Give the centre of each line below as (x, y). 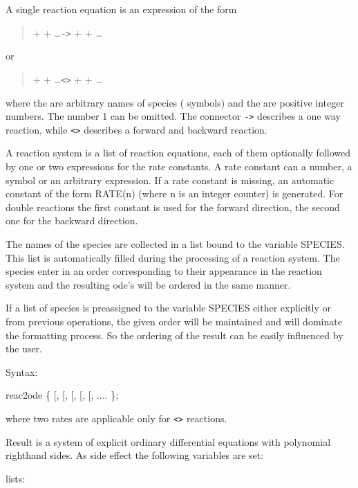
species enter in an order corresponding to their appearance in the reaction (164, 271)
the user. (24, 349)
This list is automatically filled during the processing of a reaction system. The (173, 257)
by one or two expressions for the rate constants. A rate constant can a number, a (179, 166)
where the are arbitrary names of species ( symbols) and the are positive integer (175, 102)
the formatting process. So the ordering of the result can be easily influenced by (175, 335)
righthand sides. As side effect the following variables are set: (135, 455)
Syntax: (22, 371)
